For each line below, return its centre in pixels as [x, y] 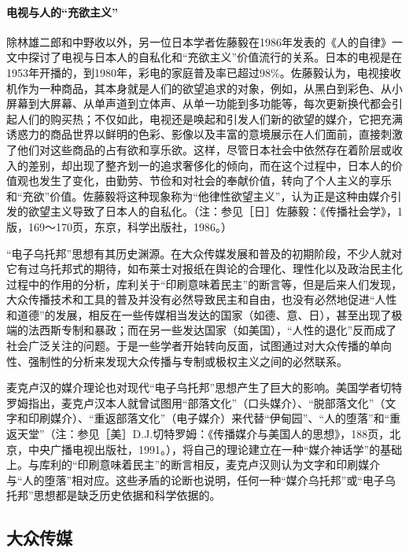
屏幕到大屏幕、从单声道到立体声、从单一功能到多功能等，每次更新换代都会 [199, 103]
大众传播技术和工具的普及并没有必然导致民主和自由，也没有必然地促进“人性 [202, 299]
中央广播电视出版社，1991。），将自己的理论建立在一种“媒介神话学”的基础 [215, 449]
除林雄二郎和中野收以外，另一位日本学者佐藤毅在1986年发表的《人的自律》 [199, 41]
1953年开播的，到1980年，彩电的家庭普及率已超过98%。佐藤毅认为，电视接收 [204, 72]
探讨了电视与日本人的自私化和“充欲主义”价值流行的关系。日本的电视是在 [215, 57]
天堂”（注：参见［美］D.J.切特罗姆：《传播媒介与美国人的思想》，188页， [203, 434]
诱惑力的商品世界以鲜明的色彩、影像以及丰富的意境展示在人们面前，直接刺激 [204, 134]
